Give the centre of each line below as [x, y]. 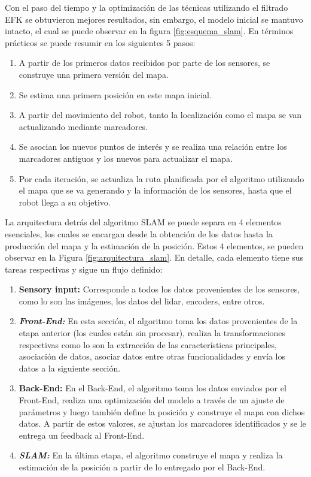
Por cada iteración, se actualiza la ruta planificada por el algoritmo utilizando [161, 178]
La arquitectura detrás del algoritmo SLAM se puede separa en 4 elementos [143, 222]
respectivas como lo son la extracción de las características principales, [148, 344]
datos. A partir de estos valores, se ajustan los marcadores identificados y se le [162, 423]
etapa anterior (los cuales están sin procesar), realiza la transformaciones [152, 333]
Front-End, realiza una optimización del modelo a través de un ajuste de [152, 400]
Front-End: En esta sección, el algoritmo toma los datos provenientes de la [158, 321]
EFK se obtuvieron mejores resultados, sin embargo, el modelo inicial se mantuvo [154, 19]
